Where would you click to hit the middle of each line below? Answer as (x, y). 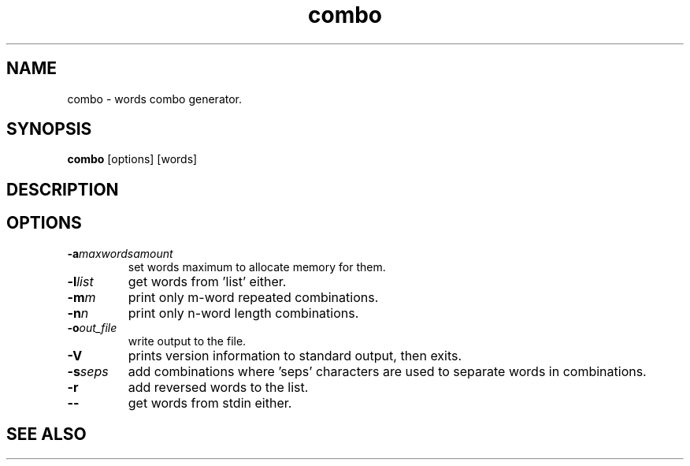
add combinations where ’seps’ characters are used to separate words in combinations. (387, 371)
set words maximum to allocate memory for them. (257, 267)
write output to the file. (187, 341)
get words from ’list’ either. (207, 281)
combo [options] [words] (132, 159)
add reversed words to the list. (218, 387)
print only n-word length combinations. (243, 313)
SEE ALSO (46, 434)
